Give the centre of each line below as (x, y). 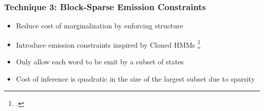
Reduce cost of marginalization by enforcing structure (100, 26)
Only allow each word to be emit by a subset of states (100, 62)
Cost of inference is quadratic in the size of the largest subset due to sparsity (136, 78)
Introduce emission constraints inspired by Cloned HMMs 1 (108, 44)
